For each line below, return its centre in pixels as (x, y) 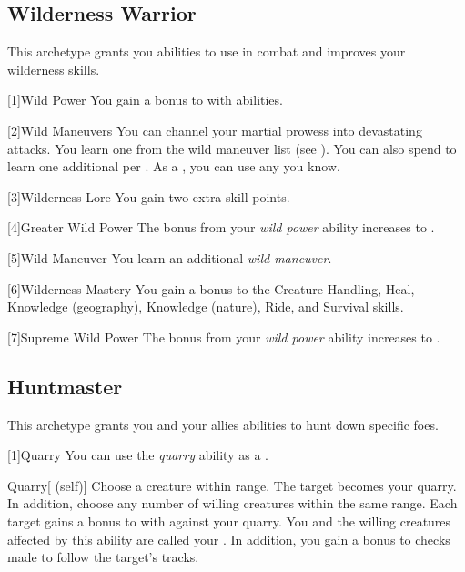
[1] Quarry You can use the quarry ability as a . (138, 455)
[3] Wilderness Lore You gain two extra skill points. (149, 196)
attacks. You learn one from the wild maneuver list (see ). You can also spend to (232, 148)
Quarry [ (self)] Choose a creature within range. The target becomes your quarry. (232, 485)
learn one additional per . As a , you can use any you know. (174, 166)
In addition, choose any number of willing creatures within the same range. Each (232, 503)
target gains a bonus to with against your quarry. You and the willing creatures (229, 521)
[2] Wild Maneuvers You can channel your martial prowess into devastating (215, 130)
